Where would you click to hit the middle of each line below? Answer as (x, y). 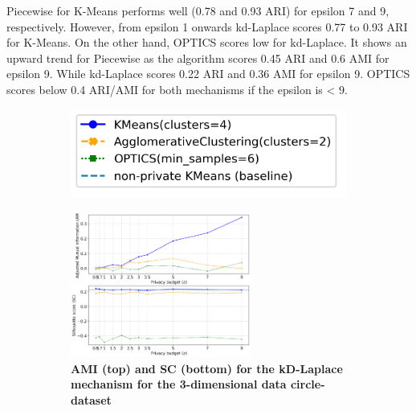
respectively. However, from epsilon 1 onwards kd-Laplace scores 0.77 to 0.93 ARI (207, 26)
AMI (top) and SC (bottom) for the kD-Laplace (207, 368)
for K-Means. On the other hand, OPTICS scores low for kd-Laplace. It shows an (207, 42)
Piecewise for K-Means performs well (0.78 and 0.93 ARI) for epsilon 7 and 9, (198, 10)
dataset (91, 399)
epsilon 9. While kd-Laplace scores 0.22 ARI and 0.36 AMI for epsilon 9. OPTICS (208, 74)
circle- (308, 384)
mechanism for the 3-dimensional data (179, 384)
